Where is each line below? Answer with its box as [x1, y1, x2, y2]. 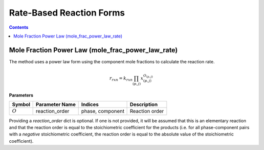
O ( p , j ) [143, 74, 153, 79]
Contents [9, 24, 29, 30]
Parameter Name [36, 101, 76, 108]
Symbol [12, 101, 30, 108]
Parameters [9, 92, 34, 98]
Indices [81, 101, 99, 108]
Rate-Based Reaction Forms [9, 7, 125, 18]
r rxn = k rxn [109, 75, 133, 82]
